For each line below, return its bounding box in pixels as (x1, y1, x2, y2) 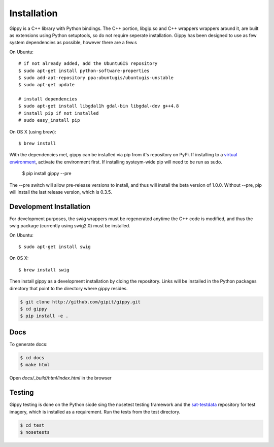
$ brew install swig (18, 267, 70, 272)
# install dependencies (18, 96, 78, 102)
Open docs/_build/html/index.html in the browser (9, 375, 112, 381)
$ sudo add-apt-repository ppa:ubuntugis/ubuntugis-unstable (18, 75, 174, 81)
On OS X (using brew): (9, 128, 57, 134)
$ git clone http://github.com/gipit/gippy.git (20, 299, 141, 304)
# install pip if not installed (18, 110, 99, 116)
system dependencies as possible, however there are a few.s (9, 40, 137, 46)
